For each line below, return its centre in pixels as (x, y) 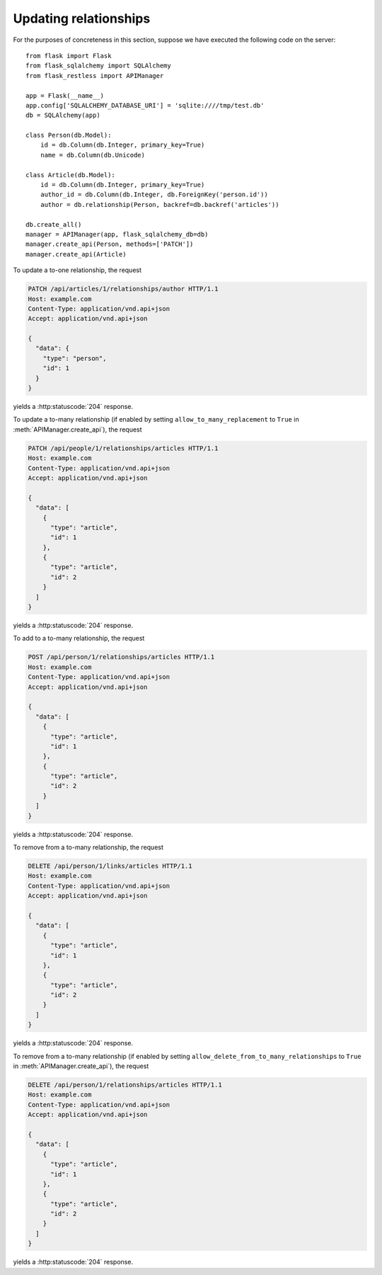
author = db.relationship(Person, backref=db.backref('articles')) (160, 204)
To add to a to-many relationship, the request (79, 639)
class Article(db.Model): (71, 175)
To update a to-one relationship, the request (77, 270)
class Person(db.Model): (69, 135)
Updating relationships (82, 18)
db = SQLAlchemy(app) (63, 116)
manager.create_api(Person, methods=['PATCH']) (110, 244)
